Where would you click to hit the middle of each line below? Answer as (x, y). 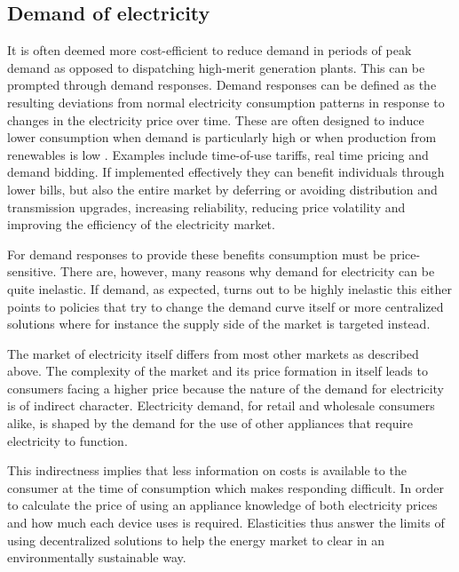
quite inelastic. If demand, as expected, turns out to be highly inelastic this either (229, 288)
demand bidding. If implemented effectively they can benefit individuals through (226, 172)
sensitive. (32, 271)
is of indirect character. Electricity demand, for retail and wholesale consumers (221, 405)
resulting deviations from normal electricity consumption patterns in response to (226, 102)
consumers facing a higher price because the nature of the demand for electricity (226, 388)
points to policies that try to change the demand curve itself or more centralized (226, 306)
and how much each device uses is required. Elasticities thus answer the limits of (226, 523)
